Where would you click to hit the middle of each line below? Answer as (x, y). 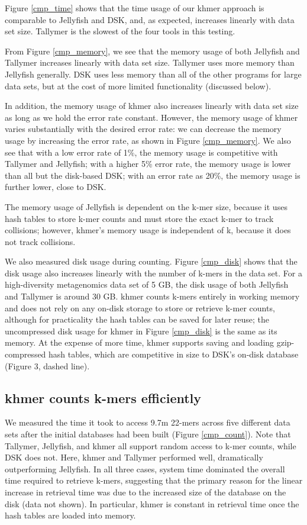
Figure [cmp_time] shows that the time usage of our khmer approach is (135, 8)
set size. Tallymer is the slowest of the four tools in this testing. (120, 31)
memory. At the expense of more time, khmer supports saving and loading (140, 342)
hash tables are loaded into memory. (70, 515)
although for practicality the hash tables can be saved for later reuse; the (137, 319)
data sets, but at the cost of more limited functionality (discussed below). (138, 86)
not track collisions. (40, 241)
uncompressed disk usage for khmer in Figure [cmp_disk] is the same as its (141, 331)
